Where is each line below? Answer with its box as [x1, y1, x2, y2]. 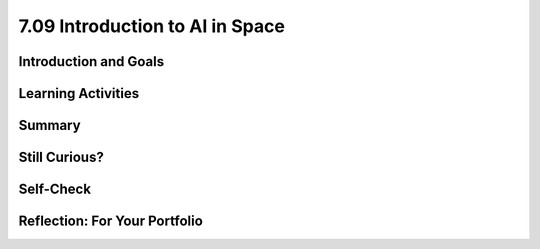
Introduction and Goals [18, 53, 165, 70]
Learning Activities [18, 85, 140, 102]
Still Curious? [18, 149, 104, 166]
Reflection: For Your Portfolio [18, 213, 204, 230]
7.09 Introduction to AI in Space [18, 15, 285, 37]
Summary [18, 117, 81, 134]
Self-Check [18, 181, 92, 198]
